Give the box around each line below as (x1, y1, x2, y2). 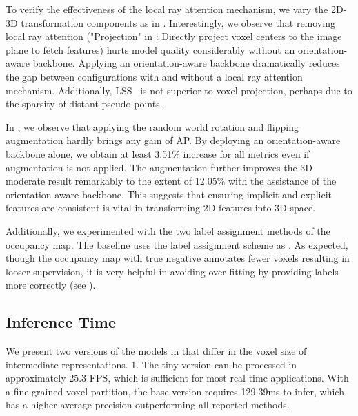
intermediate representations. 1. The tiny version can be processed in (6, 357, 297, 371)
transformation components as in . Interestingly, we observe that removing (21, 15, 335, 30)
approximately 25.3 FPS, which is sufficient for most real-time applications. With (6, 371, 349, 385)
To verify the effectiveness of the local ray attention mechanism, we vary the (6, 2, 328, 16)
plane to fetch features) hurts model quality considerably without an (6, 42, 295, 56)
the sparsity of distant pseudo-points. (6, 96, 163, 111)
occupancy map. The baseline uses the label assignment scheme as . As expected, (6, 237, 348, 251)
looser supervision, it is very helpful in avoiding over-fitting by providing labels (6, 264, 339, 278)
